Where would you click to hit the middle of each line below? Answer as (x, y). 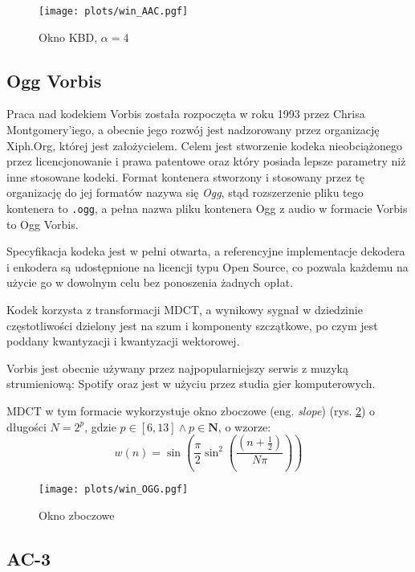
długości (26, 426)
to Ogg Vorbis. (43, 224)
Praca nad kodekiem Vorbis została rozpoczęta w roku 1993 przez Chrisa (186, 114)
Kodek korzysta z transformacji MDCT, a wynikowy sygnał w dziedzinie (185, 310)
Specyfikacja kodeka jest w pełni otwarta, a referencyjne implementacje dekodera (206, 251)
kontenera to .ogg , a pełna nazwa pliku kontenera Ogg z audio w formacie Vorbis (207, 208)
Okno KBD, (68, 37)
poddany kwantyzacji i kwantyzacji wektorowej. (123, 341)
